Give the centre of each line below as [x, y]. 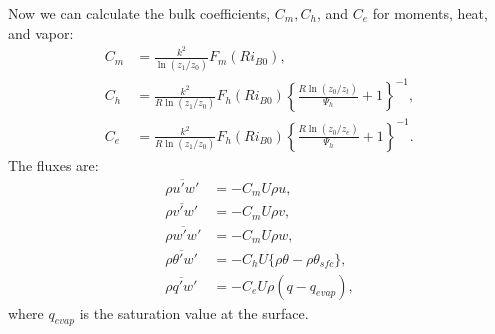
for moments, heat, [430, 13]
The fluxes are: [53, 164]
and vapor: [41, 32]
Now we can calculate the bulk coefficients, [139, 13]
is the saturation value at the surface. [194, 312]
